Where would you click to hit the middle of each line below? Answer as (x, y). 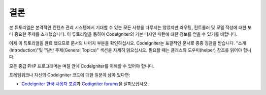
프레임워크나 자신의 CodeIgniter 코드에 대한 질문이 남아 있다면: (70, 75)
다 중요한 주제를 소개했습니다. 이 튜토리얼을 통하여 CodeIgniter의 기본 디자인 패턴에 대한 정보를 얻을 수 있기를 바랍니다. (123, 34)
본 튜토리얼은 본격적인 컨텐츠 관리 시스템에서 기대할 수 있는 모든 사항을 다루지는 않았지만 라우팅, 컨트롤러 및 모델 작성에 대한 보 (131, 27)
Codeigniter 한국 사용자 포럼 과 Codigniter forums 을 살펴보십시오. (85, 84)
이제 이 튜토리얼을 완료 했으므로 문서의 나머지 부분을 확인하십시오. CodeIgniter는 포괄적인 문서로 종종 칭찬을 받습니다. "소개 (128, 43)
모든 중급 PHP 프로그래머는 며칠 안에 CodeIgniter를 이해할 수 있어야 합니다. (82, 66)
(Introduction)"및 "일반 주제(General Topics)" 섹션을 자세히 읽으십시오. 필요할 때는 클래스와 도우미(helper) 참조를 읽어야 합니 (130, 50)
